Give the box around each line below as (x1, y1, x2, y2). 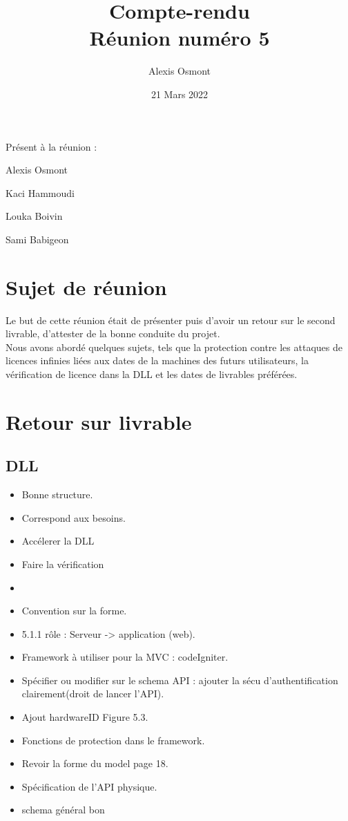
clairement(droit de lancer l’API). (21, 686, 164, 701)
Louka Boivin (6, 209, 63, 223)
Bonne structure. (21, 487, 93, 502)
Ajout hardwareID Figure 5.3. (21, 710, 148, 724)
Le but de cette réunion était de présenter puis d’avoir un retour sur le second (6, 312, 336, 327)
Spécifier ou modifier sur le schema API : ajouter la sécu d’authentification (21, 672, 338, 687)
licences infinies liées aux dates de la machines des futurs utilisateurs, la (6, 353, 309, 368)
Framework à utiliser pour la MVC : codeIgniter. (21, 650, 229, 664)
